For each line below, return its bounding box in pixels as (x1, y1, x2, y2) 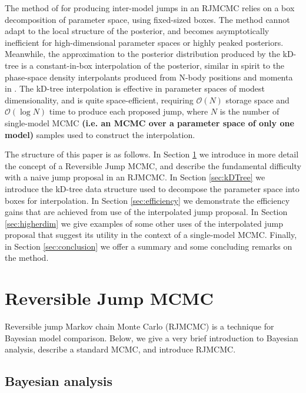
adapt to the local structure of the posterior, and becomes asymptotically (5, 25, 270, 37)
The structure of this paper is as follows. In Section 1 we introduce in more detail (5, 148, 299, 160)
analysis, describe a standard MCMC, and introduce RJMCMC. (5, 343, 236, 355)
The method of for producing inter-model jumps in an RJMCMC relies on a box (5, 2, 295, 14)
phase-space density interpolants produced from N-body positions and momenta (5, 70, 293, 83)
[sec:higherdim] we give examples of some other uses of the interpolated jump (5, 217, 283, 229)
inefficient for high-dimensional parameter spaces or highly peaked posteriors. (5, 36, 284, 48)
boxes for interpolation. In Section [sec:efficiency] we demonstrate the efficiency (5, 194, 290, 206)
